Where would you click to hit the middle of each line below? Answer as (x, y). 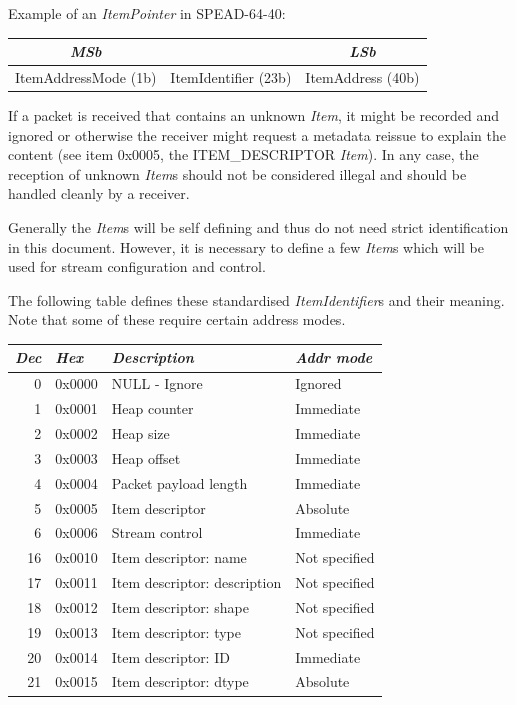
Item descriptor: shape (180, 606)
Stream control (157, 532)
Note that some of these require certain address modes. (177, 319)
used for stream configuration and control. (137, 266)
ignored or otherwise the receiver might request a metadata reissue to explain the (257, 134)
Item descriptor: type (176, 631)
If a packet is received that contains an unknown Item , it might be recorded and (253, 115)
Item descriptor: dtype (180, 681)
